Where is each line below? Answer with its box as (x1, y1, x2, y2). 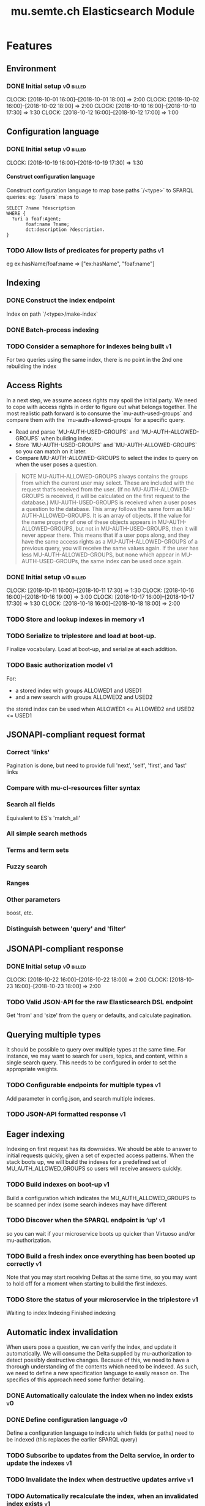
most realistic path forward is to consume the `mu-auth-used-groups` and (6, 410, 193, 417)
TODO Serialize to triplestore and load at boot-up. (6, 631, 157, 640)
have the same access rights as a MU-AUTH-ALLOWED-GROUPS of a (21, 537, 198, 545)
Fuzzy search (6, 862, 48, 871)
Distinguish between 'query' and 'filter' (6, 924, 127, 933)
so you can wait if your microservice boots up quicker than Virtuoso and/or (6, 1230, 196, 1237)
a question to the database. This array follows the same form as (21, 505, 182, 512)
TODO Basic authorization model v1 (6, 661, 113, 669)
